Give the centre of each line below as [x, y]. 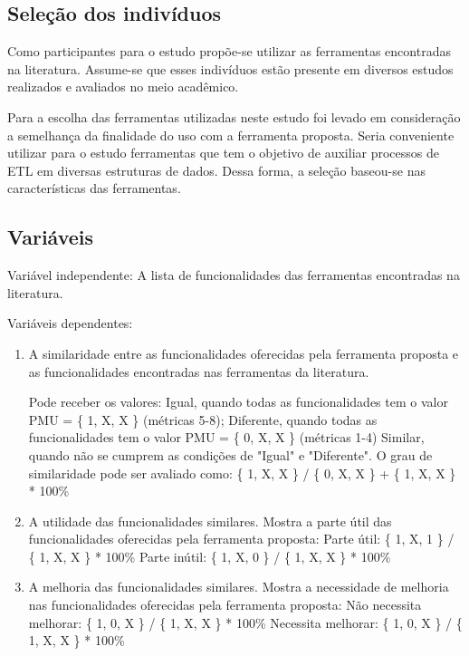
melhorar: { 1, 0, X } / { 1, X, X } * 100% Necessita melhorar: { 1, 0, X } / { [245, 622]
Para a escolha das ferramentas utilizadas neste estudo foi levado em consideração [234, 116]
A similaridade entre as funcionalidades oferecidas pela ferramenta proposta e [244, 353]
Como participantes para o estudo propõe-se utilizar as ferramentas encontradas [229, 51]
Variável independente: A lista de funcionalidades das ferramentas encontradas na [234, 275]
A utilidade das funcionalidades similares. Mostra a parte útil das [210, 521]
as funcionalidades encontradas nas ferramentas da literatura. [199, 371]
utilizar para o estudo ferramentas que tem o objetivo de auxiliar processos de [223, 153]
